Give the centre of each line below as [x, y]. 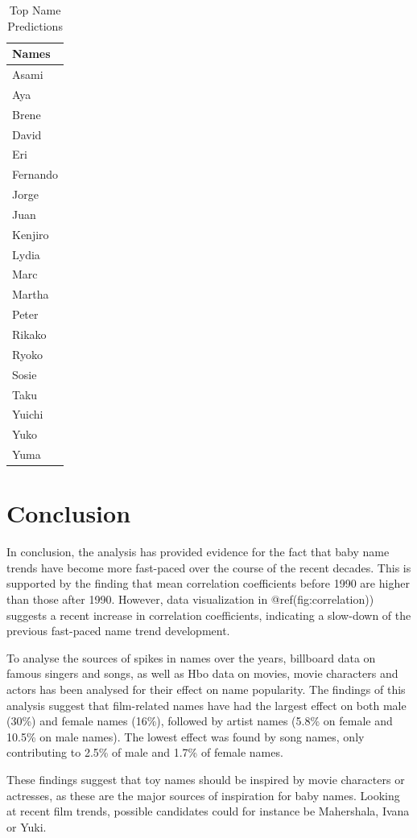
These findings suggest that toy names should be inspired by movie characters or [206, 779]
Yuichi [28, 414]
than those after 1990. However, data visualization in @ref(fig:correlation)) [190, 599]
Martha [31, 294]
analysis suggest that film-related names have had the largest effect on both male [206, 705]
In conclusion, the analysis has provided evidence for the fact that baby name [198, 552]
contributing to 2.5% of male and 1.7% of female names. [145, 752]
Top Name [35, 10]
